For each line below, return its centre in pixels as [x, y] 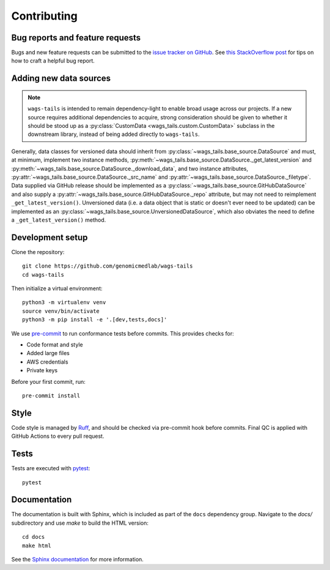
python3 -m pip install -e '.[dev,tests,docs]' [95, 320]
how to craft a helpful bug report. [53, 61]
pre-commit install [51, 396]
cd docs [34, 537]
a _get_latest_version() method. [59, 220]
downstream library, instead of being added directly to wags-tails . [114, 134]
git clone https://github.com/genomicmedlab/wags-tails [108, 266]
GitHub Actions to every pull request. [58, 436]
